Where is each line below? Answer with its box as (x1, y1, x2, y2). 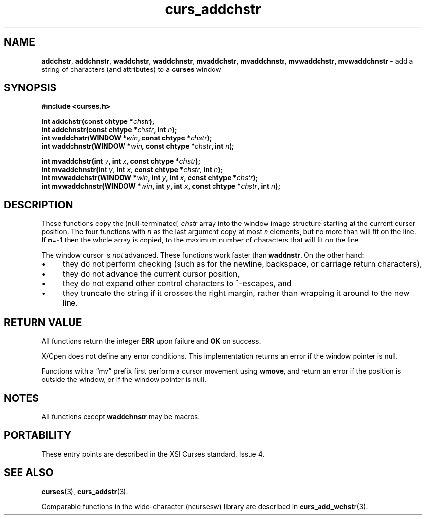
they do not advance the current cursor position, (62, 269, 240, 279)
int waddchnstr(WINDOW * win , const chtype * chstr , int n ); (41, 142, 234, 151)
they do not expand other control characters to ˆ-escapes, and (62, 278, 292, 289)
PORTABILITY (4, 429, 71, 442)
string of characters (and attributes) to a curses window (41, 65, 221, 73)
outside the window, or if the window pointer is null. (41, 375, 206, 384)
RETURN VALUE (4, 316, 82, 329)
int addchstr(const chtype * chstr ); (41, 117, 155, 126)
